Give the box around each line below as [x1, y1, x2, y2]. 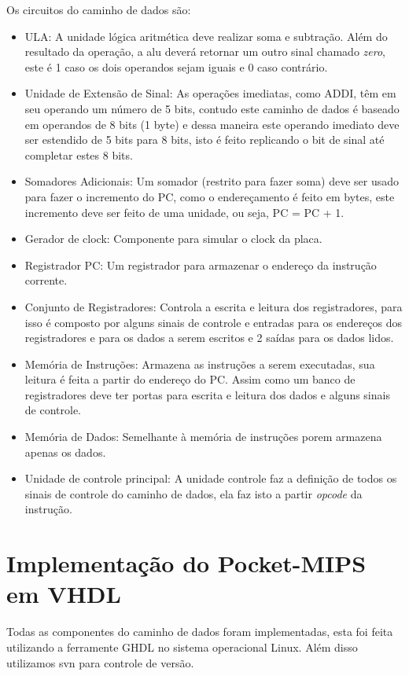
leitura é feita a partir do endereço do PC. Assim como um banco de [24, 371, 356, 388]
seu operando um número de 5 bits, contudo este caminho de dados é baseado [24, 100, 400, 116]
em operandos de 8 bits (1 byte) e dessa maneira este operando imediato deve [24, 116, 400, 132]
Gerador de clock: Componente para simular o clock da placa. [24, 230, 322, 247]
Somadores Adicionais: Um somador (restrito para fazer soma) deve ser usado [24, 173, 400, 189]
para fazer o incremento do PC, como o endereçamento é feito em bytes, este [24, 188, 395, 204]
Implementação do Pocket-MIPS [6, 547, 367, 579]
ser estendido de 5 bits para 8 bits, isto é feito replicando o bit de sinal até [24, 131, 385, 148]
